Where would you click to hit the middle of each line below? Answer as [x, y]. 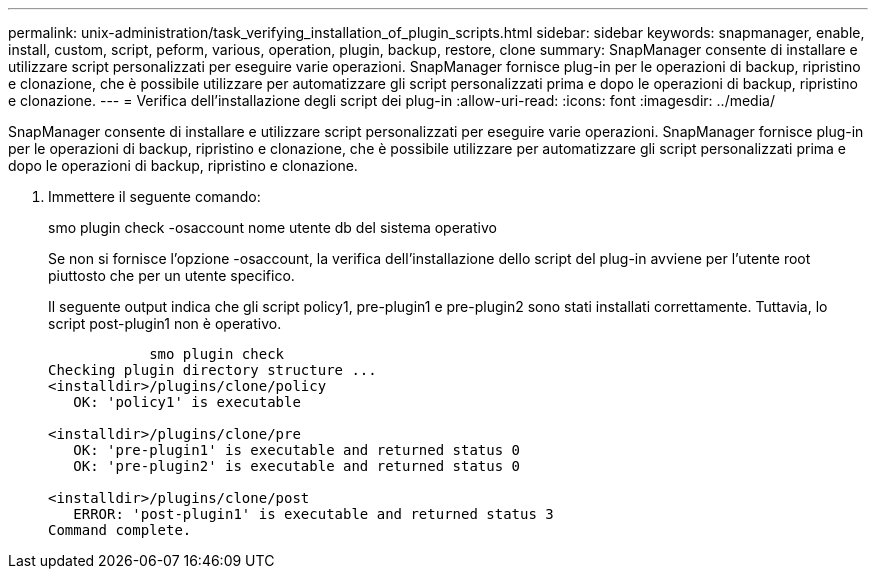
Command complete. [120, 530]
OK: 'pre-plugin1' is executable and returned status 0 [297, 450]
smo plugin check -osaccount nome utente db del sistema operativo [272, 227]
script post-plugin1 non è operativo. [165, 323]
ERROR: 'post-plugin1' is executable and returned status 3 [313, 514]
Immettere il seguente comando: [154, 196]
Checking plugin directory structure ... [212, 370]
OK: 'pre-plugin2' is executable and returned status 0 [297, 466]
